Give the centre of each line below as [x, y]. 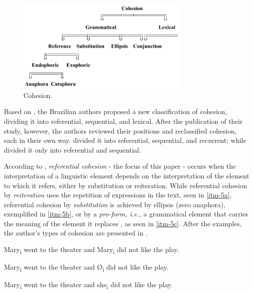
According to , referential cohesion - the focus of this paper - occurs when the [120, 166]
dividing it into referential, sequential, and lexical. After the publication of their [123, 121]
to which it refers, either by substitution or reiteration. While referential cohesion [126, 185]
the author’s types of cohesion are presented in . [76, 233]
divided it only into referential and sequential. [73, 149]
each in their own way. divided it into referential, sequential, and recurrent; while [125, 140]
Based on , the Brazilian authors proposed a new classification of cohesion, [116, 111]
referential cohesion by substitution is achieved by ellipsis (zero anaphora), [115, 204]
